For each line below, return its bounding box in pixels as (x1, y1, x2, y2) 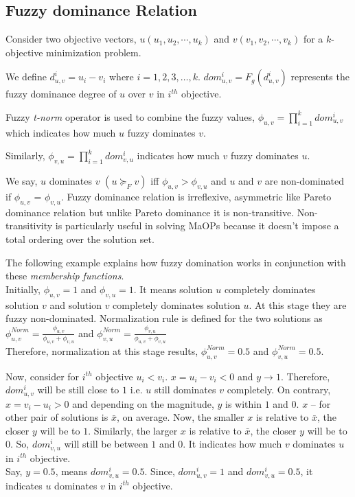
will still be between (64, 437, 148, 451)
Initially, (5, 281, 41, 296)
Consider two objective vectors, (5, 32, 137, 46)
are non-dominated (264, 174, 344, 188)
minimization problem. (46, 45, 141, 59)
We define (5, 69, 47, 84)
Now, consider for (5, 369, 80, 383)
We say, (5, 174, 38, 188)
